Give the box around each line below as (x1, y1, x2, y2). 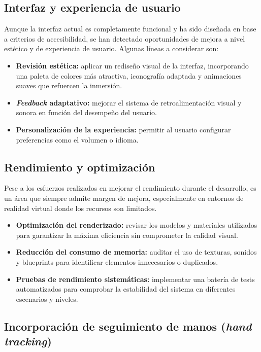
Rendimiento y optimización (4, 159, 155, 174)
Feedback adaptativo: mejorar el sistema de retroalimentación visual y (16, 97, 242, 108)
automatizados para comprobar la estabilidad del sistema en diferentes (16, 284, 236, 294)
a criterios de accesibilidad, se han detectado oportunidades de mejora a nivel (4, 33, 245, 44)
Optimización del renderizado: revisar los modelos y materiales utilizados (16, 220, 257, 230)
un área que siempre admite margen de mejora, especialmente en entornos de (4, 192, 244, 203)
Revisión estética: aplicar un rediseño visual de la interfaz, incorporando (16, 60, 249, 71)
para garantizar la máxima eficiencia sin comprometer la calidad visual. (16, 229, 238, 240)
